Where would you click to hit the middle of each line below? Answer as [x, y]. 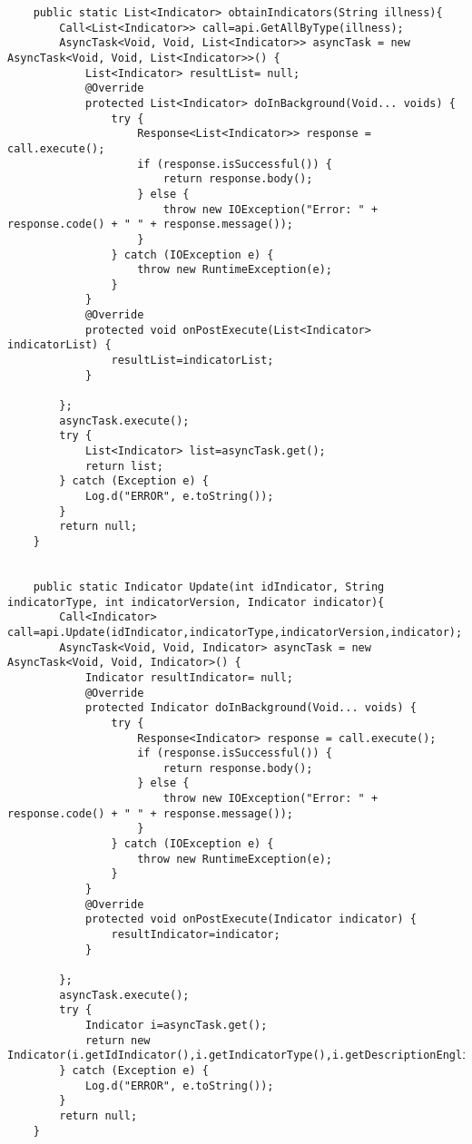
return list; [124, 466]
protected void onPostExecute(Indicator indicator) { [251, 919]
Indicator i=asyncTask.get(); [176, 1025]
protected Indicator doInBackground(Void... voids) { [251, 708]
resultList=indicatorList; [192, 361]
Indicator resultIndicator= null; [189, 677]
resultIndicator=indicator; [196, 935]
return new [118, 1040]
